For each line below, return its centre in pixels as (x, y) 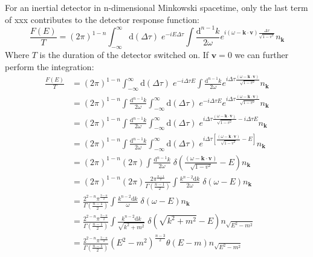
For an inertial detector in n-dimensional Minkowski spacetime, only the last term (156, 7)
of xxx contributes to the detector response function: (102, 19)
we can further (262, 54)
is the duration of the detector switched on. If (124, 54)
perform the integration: (50, 66)
